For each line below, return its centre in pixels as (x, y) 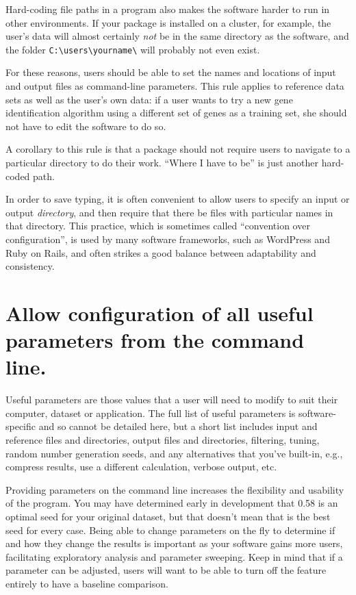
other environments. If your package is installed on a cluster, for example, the (168, 22)
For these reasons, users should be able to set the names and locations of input (171, 72)
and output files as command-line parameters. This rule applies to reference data (175, 86)
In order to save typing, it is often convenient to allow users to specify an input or (178, 199)
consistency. (30, 266)
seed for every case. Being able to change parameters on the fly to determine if (170, 530)
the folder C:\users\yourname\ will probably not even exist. (133, 49)
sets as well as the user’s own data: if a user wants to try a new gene (149, 99)
